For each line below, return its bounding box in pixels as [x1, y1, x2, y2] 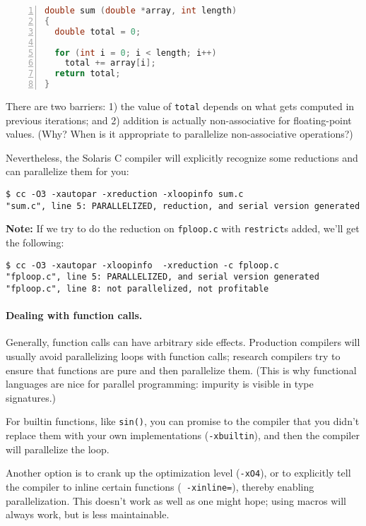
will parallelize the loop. [6, 441, 110, 456]
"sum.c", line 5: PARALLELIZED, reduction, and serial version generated [6, 201, 360, 211]
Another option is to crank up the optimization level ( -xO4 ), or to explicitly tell [6, 465, 351, 480]
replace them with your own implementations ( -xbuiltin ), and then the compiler [6, 427, 360, 442]
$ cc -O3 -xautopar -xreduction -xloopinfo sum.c [6, 189, 244, 200]
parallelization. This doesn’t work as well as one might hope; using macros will [6, 493, 347, 508]
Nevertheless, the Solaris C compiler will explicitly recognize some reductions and [6, 150, 358, 165]
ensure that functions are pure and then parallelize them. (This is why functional [6, 362, 357, 377]
